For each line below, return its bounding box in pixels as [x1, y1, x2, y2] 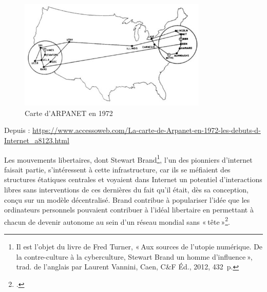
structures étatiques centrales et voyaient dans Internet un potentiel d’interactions [4, 174, 262, 185]
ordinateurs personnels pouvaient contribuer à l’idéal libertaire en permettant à [4, 204, 254, 215]
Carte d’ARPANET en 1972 [25, 107, 113, 118]
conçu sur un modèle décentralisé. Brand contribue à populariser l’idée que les [4, 194, 250, 205]
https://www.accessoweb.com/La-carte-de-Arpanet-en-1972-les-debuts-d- [32, 125, 261, 135]
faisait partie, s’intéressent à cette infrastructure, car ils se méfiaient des [4, 164, 231, 174]
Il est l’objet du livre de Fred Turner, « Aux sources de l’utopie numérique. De [16, 241, 263, 252]
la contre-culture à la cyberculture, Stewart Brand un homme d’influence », [16, 251, 253, 262]
